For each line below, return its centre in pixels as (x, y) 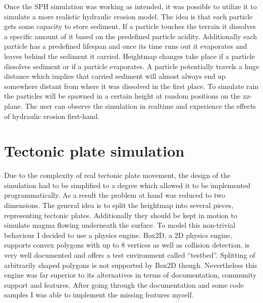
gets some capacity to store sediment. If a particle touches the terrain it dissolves (130, 26)
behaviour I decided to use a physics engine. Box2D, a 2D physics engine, (118, 235)
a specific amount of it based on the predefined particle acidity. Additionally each (131, 36)
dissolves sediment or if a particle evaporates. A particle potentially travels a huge (132, 66)
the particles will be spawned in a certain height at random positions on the (122, 96)
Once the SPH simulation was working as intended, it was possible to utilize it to (130, 6)
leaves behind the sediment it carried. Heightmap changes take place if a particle (129, 56)
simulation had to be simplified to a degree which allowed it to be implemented (127, 185)
